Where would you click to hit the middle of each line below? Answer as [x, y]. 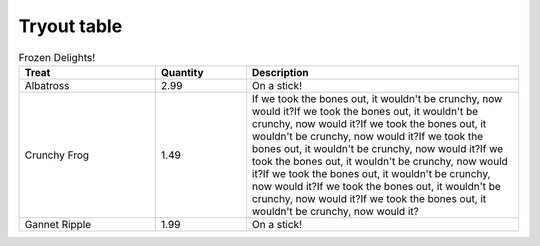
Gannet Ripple [58, 224]
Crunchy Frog [57, 155]
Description [280, 72]
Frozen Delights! [56, 57]
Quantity [182, 72]
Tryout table [70, 26]
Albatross [47, 85]
